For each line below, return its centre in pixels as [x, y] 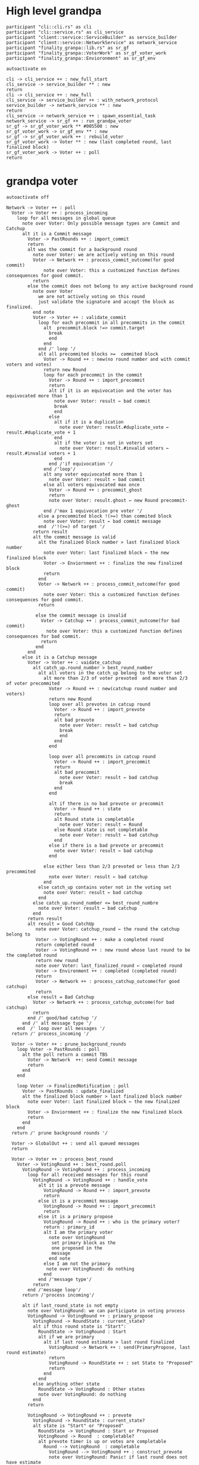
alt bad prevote [74, 720]
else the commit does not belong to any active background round [111, 286]
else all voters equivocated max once [92, 485]
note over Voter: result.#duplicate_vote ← [114, 427]
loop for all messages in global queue [66, 218]
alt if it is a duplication [89, 422]
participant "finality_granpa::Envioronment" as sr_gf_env [81, 58]
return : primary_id [69, 1227]
